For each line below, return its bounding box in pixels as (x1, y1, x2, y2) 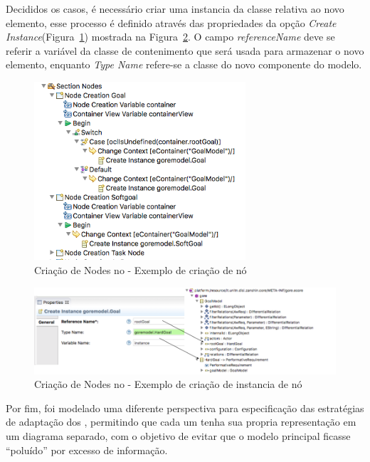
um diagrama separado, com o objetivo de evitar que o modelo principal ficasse (6, 429, 351, 443)
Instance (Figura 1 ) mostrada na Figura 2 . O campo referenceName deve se (6, 29, 335, 44)
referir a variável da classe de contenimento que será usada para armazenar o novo (6, 43, 364, 58)
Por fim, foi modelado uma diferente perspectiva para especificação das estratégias (6, 400, 364, 415)
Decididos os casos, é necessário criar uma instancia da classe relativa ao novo (6, 1, 344, 16)
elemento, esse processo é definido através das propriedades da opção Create (6, 15, 337, 30)
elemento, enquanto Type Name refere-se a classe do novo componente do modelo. (6, 57, 362, 72)
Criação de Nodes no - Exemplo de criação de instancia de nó (34, 377, 302, 392)
